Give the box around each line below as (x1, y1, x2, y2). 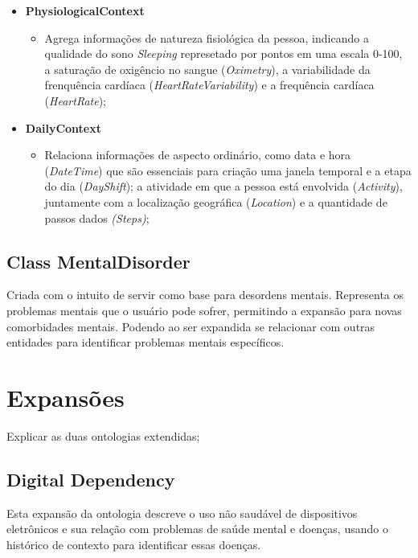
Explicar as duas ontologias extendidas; (6, 427, 200, 444)
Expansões (6, 380, 125, 413)
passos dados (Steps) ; (44, 209, 150, 226)
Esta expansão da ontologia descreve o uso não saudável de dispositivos (6, 504, 358, 521)
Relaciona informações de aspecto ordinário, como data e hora (44, 146, 351, 163)
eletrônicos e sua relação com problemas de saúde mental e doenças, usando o (6, 520, 388, 537)
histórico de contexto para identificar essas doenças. (6, 535, 261, 552)
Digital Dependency (6, 466, 175, 491)
